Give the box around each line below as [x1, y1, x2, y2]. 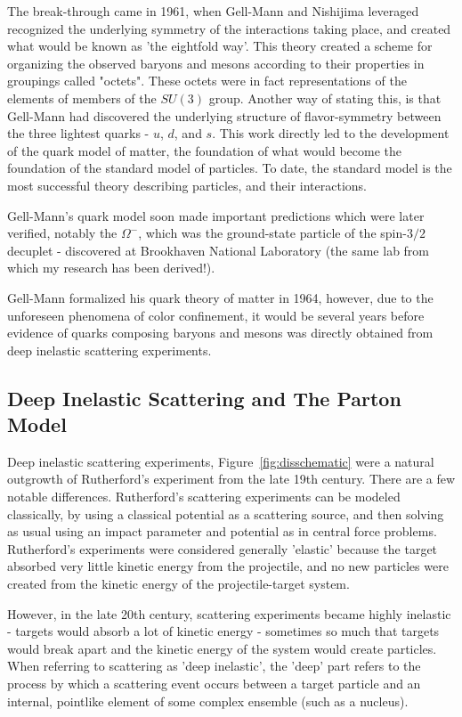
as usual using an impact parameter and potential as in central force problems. [7, 522, 437, 541]
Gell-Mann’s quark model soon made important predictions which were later [7, 206, 425, 224]
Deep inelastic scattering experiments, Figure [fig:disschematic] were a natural [7, 452, 434, 470]
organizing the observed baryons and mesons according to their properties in [7, 53, 425, 72]
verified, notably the [7, 224, 118, 242]
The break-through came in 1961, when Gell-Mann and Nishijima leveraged [7, 2, 419, 20]
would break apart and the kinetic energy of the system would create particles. [7, 639, 437, 657]
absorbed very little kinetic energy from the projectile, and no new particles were [7, 557, 449, 575]
